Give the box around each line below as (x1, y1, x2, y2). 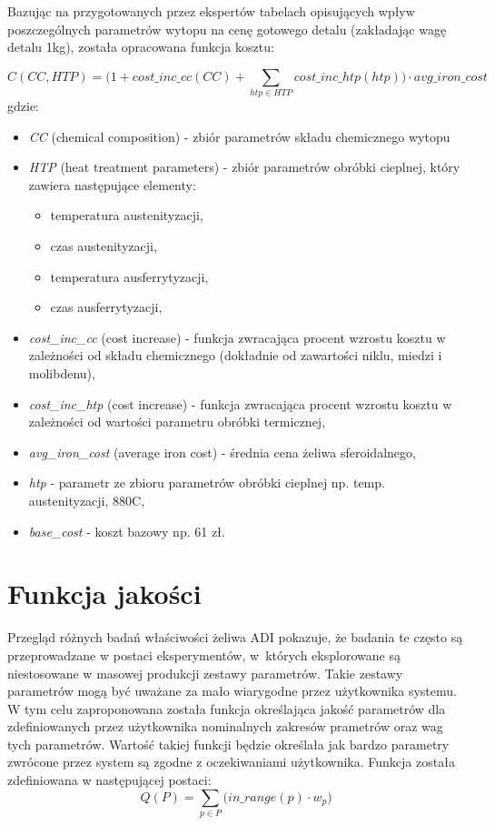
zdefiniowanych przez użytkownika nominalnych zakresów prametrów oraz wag (7, 717, 443, 736)
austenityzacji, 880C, (28, 491, 145, 510)
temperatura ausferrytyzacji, (50, 267, 209, 286)
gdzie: (7, 96, 39, 116)
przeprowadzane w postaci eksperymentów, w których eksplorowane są (7, 645, 401, 664)
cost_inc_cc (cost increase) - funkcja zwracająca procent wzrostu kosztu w (28, 327, 446, 347)
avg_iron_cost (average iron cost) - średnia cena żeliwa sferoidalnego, (28, 442, 416, 461)
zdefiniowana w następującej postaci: (7, 770, 212, 790)
